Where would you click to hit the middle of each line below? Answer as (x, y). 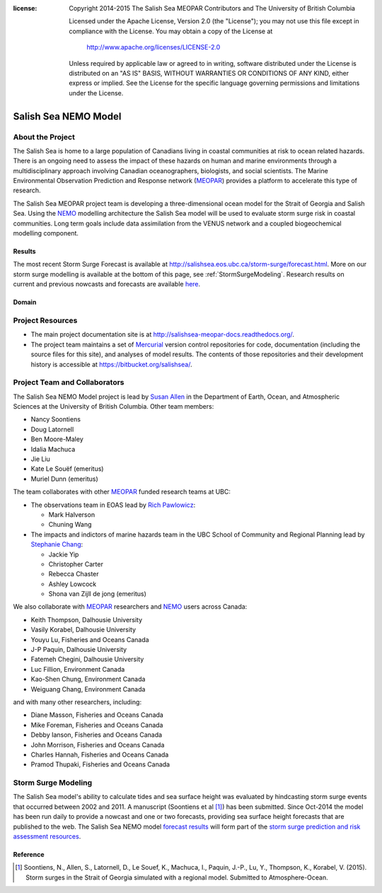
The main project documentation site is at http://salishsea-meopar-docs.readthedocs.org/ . (163, 334)
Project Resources (45, 320)
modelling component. (46, 233)
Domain (25, 302)
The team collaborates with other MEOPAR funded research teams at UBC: (122, 492)
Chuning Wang (70, 525)
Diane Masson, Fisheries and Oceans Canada (97, 715)
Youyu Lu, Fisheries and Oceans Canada (90, 639)
